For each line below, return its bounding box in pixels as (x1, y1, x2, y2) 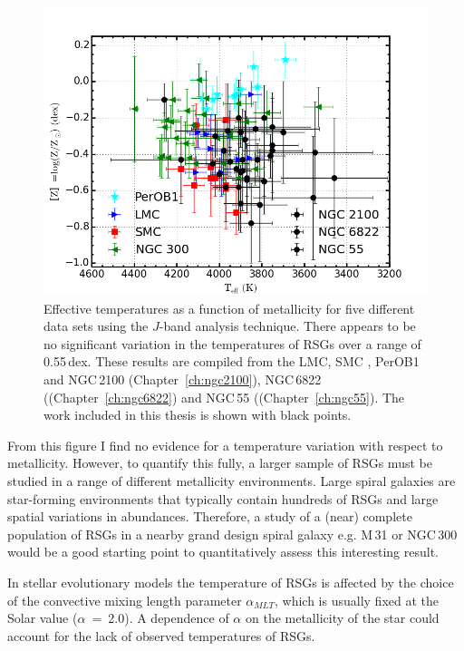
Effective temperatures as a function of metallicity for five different (43, 298, 415, 317)
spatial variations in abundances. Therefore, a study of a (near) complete (7, 507, 412, 526)
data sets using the (43, 316, 149, 335)
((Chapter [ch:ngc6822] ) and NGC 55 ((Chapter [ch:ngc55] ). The (43, 387, 405, 406)
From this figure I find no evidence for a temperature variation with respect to (7, 435, 443, 454)
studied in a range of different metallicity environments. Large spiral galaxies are (7, 471, 456, 490)
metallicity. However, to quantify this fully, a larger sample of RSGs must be (7, 453, 432, 472)
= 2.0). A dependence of (92, 608, 229, 627)
